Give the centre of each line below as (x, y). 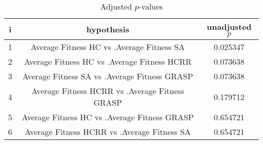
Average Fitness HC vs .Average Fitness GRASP (108, 117)
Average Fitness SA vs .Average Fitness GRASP (108, 76)
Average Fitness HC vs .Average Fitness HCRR (108, 61)
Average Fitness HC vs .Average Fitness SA (108, 47)
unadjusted (229, 27)
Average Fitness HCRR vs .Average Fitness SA (108, 132)
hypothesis (108, 29)
